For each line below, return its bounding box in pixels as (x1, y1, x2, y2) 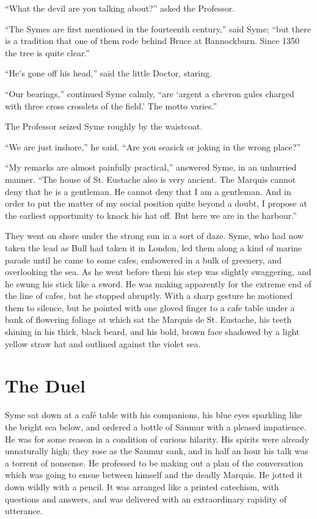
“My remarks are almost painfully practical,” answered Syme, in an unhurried (5, 161, 297, 174)
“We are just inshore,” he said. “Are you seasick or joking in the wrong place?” (5, 140, 301, 153)
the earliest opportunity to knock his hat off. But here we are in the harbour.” (5, 208, 297, 221)
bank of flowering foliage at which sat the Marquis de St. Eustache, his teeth (5, 313, 292, 326)
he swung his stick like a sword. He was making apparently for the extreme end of (5, 277, 312, 290)
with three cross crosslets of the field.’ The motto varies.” (5, 99, 217, 112)
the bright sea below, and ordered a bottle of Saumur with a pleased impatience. (5, 420, 307, 433)
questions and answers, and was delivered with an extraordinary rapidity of (5, 492, 287, 505)
